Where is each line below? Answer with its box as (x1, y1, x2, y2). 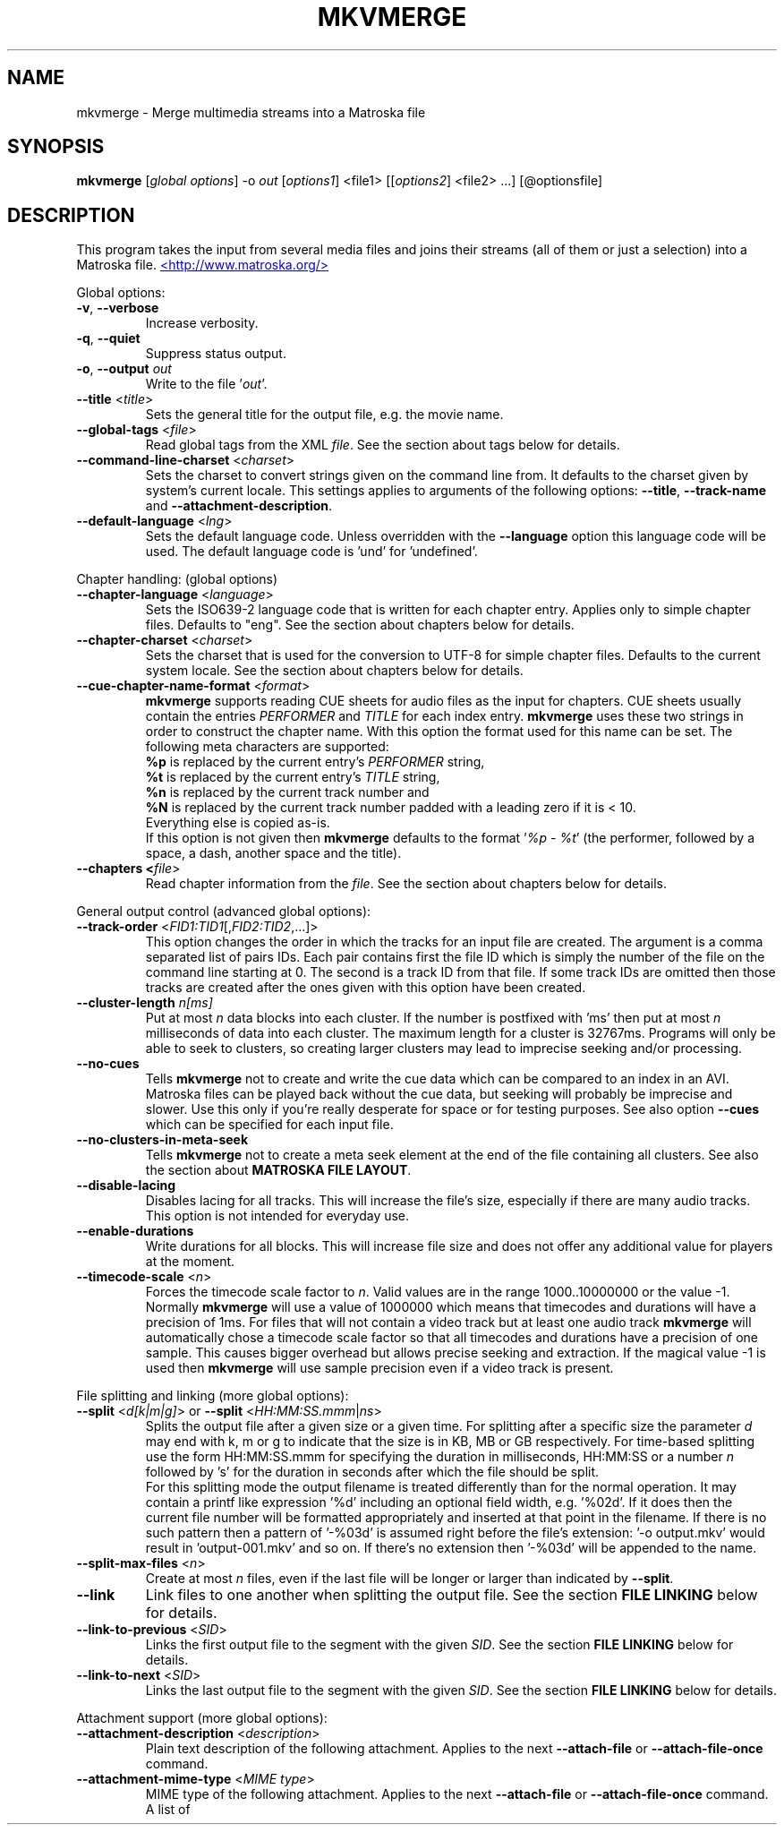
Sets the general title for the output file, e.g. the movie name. (145, 407, 504, 423)
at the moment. (145, 1254, 235, 1270)
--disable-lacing (76, 1177, 176, 1194)
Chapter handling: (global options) (76, 571, 278, 587)
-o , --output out (76, 361, 172, 377)
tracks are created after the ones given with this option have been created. (145, 980, 586, 996)
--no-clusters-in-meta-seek (76, 1132, 249, 1148)
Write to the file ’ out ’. (145, 376, 268, 392)
